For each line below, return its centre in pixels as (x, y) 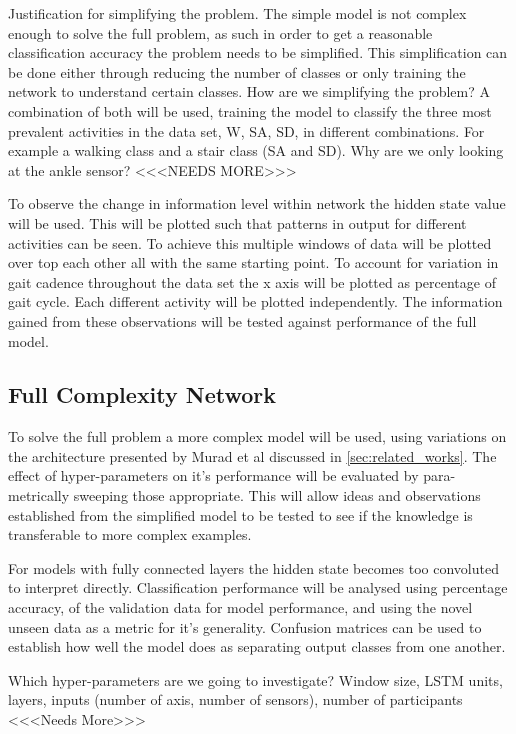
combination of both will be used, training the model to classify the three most (250, 110)
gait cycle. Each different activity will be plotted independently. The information (255, 301)
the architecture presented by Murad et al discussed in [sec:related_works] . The (252, 455)
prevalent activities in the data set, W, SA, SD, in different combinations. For (246, 130)
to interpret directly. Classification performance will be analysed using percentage (258, 587)
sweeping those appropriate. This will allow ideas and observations (277, 495)
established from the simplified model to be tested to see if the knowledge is (240, 514)
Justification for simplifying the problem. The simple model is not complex (237, 13)
